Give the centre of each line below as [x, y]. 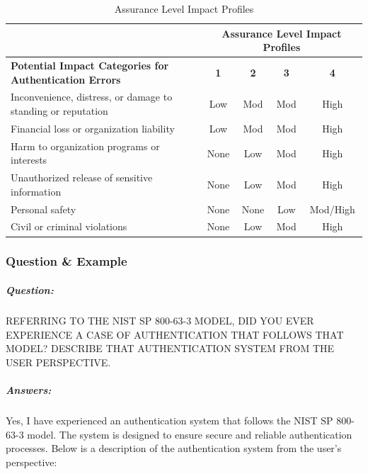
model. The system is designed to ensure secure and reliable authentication [190, 434]
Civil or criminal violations [69, 226]
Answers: [29, 389]
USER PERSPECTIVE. [58, 362]
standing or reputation [59, 111]
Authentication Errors [66, 79]
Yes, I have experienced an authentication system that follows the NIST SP [169, 420]
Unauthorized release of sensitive [82, 177]
